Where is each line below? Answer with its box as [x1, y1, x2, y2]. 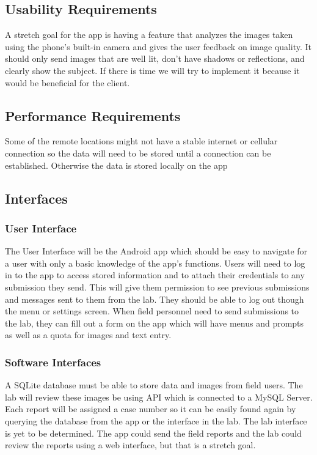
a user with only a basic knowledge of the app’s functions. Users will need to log [5, 256, 305, 269]
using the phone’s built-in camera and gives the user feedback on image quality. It [5, 40, 312, 53]
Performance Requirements [5, 106, 181, 125]
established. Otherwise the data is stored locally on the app [5, 158, 228, 171]
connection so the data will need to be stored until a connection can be [5, 146, 271, 159]
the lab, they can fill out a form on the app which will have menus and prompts [5, 316, 304, 329]
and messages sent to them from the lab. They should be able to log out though [5, 292, 304, 305]
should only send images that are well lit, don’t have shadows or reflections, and [5, 52, 305, 65]
